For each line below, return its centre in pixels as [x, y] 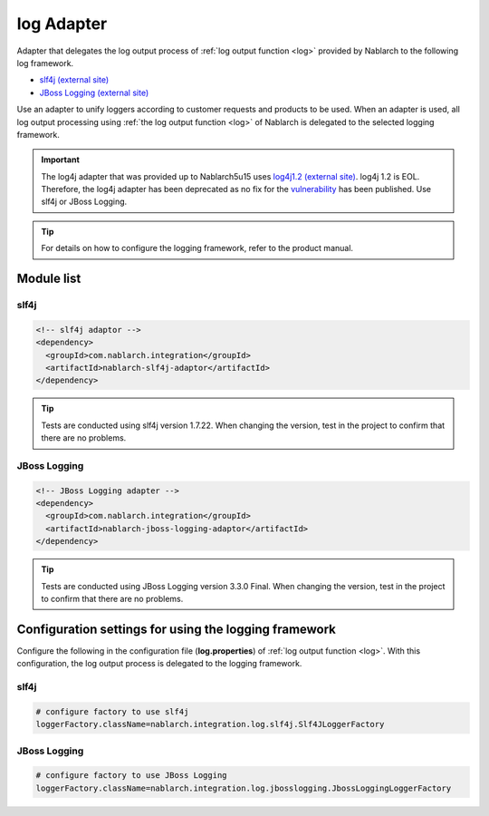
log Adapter [62, 24]
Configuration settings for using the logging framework [177, 629]
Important [61, 160]
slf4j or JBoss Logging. [84, 202]
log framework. [45, 63]
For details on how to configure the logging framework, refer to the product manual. [197, 248]
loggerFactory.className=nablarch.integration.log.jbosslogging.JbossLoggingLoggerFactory [244, 788]
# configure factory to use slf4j [112, 711]
